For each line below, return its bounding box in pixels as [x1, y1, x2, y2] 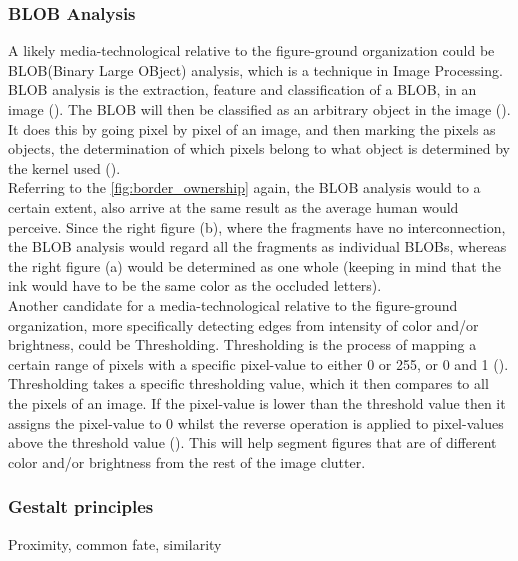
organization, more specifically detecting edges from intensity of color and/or [8, 314, 479, 335]
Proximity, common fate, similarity [8, 533, 222, 554]
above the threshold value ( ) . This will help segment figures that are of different [8, 432, 497, 453]
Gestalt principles [8, 494, 154, 519]
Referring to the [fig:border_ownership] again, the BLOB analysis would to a [8, 177, 481, 198]
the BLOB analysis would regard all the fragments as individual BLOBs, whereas [8, 236, 507, 257]
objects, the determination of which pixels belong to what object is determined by [8, 138, 510, 159]
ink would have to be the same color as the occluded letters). [8, 275, 382, 296]
